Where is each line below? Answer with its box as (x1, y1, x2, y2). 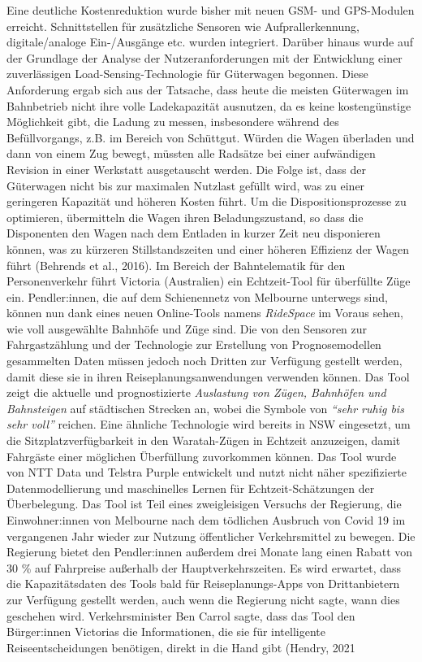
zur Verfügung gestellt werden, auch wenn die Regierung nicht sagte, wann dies (6, 590, 400, 608)
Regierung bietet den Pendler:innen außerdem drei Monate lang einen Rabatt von (6, 543, 413, 560)
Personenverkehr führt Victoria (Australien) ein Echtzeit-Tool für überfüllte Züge (6, 272, 411, 290)
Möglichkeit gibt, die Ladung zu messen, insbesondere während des (6, 113, 339, 130)
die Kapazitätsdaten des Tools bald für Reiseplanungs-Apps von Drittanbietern (6, 575, 400, 592)
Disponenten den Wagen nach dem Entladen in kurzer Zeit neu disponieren (6, 224, 381, 242)
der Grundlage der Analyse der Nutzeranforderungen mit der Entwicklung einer (6, 49, 403, 66)
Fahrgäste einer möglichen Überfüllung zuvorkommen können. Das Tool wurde (6, 447, 397, 464)
